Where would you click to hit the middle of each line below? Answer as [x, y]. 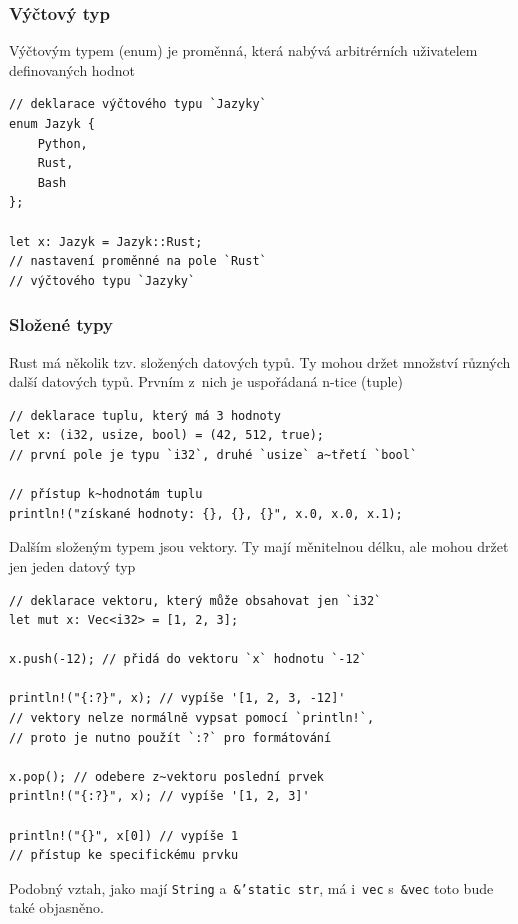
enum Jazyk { [52, 124]
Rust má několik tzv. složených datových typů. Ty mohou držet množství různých [260, 361]
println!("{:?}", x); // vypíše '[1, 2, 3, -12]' [177, 698]
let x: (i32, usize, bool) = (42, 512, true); [166, 435]
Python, [62, 143]
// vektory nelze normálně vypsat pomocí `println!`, [192, 718]
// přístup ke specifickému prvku [124, 855]
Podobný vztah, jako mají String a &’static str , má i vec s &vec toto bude [251, 887]
